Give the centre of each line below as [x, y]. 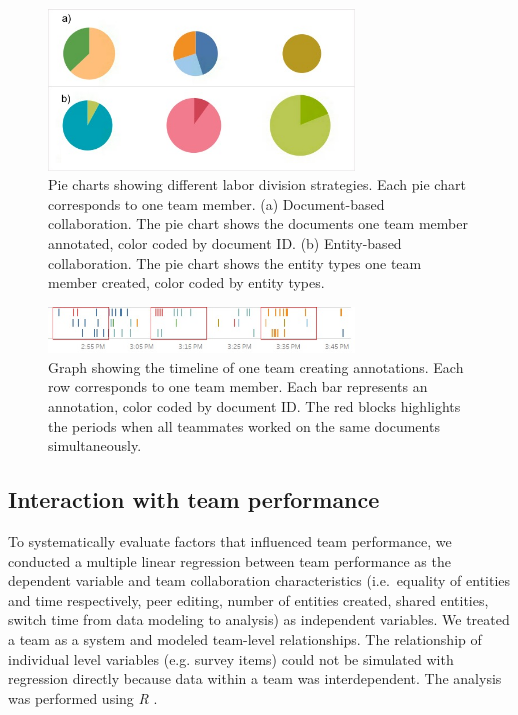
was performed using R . [83, 697]
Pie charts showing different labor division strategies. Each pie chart [257, 184]
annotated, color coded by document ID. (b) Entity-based [225, 243]
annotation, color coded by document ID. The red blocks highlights [254, 406]
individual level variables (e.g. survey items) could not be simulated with [231, 658]
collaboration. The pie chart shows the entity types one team [235, 262]
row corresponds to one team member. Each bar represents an [238, 386]
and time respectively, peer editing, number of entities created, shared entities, [248, 599]
